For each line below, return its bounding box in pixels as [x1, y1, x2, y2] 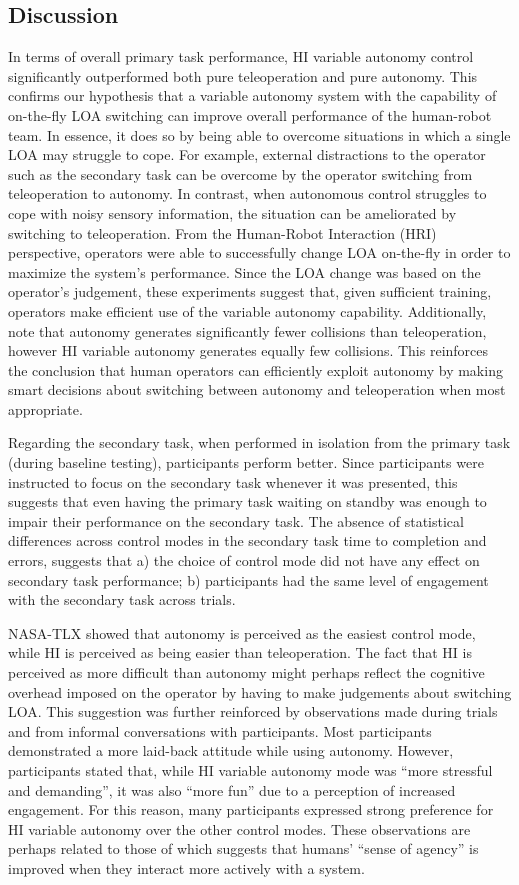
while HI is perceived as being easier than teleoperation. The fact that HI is [8, 642, 472, 663]
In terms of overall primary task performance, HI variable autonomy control [8, 46, 474, 67]
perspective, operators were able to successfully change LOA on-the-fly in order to [8, 242, 511, 263]
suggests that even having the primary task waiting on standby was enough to [8, 491, 487, 512]
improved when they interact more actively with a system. [8, 857, 365, 878]
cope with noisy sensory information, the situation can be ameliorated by [8, 202, 457, 223]
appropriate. [8, 398, 83, 419]
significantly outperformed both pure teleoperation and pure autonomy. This [8, 65, 478, 86]
